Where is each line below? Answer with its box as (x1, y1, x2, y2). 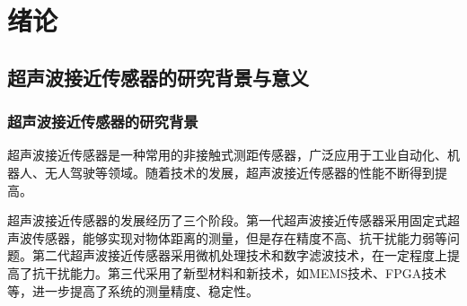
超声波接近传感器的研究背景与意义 (7, 63, 309, 91)
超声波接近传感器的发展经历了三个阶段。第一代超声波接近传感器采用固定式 (7, 211, 447, 230)
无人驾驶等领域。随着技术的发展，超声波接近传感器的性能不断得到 (44, 162, 435, 181)
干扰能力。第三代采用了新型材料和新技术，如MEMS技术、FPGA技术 (44, 263, 447, 282)
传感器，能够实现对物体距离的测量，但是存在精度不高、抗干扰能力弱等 (31, 228, 447, 247)
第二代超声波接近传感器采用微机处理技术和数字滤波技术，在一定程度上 (31, 246, 447, 265)
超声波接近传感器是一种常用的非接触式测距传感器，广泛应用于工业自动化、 (7, 145, 447, 164)
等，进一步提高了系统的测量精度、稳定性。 (7, 281, 259, 300)
